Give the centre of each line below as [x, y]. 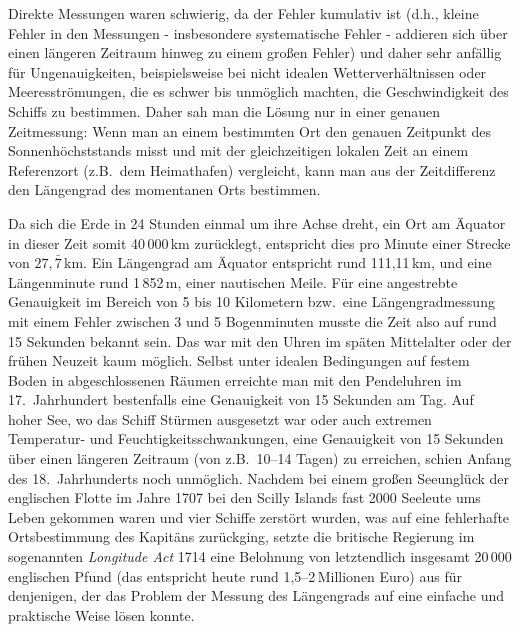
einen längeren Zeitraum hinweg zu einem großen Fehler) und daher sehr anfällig [255, 52]
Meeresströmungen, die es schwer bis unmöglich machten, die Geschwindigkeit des [258, 91]
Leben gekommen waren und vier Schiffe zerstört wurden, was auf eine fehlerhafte [259, 516]
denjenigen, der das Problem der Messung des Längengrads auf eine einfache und [256, 595]
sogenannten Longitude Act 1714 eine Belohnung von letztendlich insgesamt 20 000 [260, 556]
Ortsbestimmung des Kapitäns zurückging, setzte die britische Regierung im [241, 536]
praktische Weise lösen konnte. [101, 614]
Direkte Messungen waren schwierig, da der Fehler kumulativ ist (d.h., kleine [243, 13]
